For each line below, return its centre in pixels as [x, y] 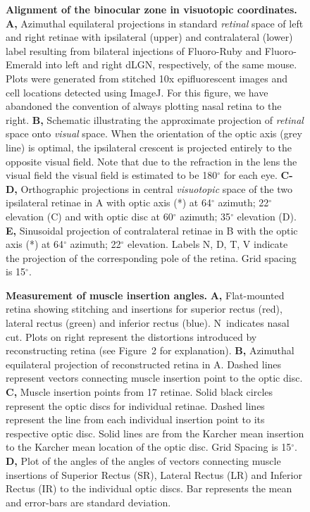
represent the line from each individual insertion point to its [135, 419]
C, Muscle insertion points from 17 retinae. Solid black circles [139, 392]
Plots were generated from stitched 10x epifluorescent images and [147, 78]
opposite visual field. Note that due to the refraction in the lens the [151, 161]
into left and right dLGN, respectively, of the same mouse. [171, 64]
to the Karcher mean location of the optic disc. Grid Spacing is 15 [149, 447]
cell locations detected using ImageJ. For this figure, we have [137, 92]
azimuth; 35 [205, 216]
